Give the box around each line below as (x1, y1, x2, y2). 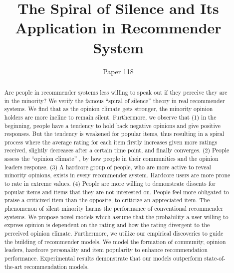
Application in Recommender (15, 17, 222, 38)
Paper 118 (103, 66, 134, 76)
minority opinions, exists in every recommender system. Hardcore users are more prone (4, 171, 231, 179)
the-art (4, 262, 22, 271)
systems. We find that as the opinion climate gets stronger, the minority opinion (4, 105, 213, 113)
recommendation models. (24, 262, 89, 271)
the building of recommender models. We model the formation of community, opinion (4, 237, 226, 246)
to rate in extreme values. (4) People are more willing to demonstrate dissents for (4, 179, 216, 188)
